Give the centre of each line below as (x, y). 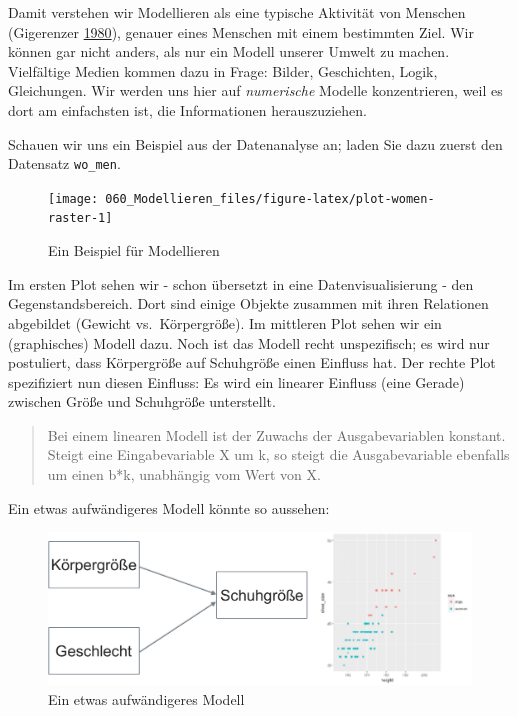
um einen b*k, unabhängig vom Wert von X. (184, 474)
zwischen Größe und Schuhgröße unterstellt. (142, 401)
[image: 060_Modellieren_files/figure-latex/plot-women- (241, 198)
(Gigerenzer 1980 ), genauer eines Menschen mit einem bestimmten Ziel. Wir (241, 31)
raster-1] (80, 218)
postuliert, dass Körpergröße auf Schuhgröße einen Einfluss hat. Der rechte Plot (252, 362)
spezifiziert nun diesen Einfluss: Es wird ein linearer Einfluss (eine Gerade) (236, 381)
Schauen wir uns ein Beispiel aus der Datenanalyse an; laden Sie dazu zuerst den (255, 143)
